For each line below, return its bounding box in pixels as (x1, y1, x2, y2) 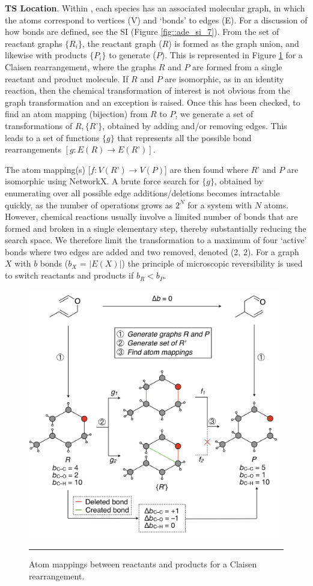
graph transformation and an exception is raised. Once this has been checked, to (5, 95, 300, 108)
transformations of (5, 119, 73, 131)
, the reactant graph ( (82, 37, 162, 49)
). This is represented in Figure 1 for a (161, 49, 303, 61)
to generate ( (109, 49, 156, 61)
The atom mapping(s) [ (5, 163, 91, 175)
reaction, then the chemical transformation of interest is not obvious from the (5, 84, 290, 97)
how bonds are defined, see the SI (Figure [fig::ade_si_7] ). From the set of (5, 25, 279, 38)
